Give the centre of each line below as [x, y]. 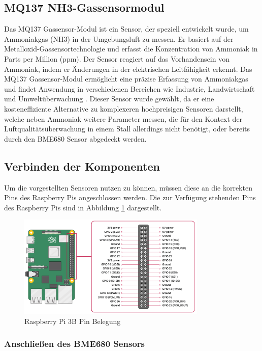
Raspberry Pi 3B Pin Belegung [73, 321]
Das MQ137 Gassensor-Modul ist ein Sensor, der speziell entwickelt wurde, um [126, 29]
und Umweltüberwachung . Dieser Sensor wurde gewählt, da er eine [109, 99]
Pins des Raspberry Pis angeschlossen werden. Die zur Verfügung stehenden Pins [130, 197]
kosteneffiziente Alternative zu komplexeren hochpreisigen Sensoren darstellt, [124, 108]
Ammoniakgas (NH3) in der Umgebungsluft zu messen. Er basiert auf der [119, 38]
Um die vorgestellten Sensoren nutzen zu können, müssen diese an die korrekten [128, 187]
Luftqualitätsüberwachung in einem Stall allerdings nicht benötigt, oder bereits [127, 129]
